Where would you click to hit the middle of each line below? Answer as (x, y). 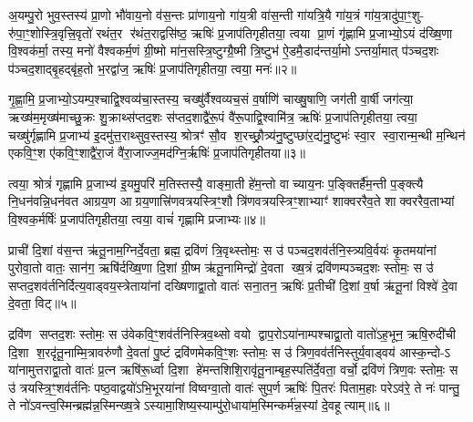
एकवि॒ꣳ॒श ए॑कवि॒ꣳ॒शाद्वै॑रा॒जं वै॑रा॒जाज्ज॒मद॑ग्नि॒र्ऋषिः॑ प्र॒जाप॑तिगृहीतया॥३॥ (157, 153)
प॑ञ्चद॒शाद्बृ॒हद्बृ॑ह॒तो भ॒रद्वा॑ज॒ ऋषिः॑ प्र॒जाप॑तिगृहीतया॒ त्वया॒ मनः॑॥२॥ (153, 68)
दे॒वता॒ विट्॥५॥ (42, 303)
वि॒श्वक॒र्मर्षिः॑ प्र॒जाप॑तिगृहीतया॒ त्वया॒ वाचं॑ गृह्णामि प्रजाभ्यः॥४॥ (137, 218)
